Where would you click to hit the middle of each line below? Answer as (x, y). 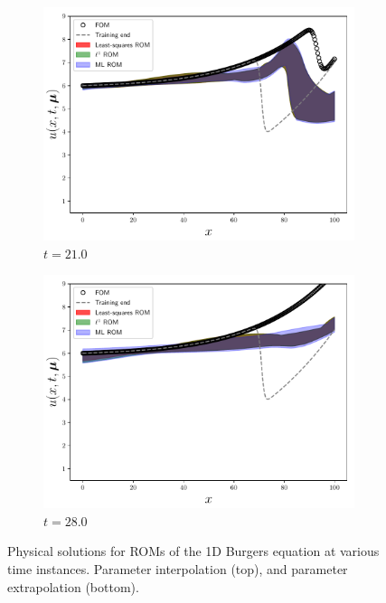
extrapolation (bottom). (73, 586)
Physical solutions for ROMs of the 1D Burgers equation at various (193, 551)
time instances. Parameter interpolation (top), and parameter (178, 568)
